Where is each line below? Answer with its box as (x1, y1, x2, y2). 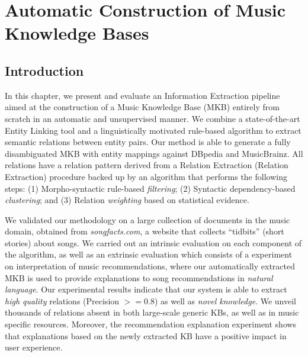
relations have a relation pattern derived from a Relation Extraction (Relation (5, 159, 288, 171)
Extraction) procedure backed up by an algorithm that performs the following (5, 170, 287, 182)
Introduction (5, 61, 84, 79)
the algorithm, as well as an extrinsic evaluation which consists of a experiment (5, 248, 293, 260)
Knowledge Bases (5, 21, 149, 45)
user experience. (5, 341, 63, 353)
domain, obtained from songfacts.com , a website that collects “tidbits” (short (5, 225, 284, 237)
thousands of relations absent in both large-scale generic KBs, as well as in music (5, 306, 299, 319)
